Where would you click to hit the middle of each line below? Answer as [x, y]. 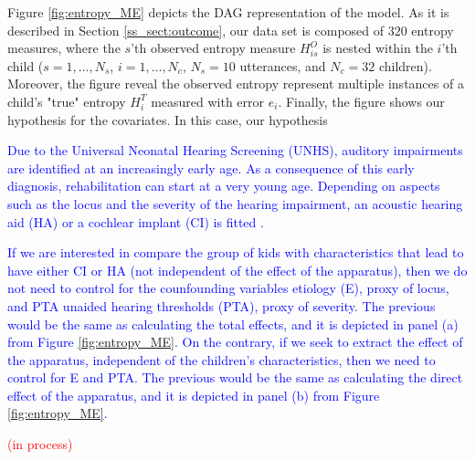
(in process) [40, 444]
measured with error [208, 101]
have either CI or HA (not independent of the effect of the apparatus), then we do [237, 270]
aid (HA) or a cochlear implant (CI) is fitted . [136, 221]
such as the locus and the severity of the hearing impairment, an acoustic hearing [235, 203]
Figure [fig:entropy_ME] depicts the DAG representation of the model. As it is [228, 12]
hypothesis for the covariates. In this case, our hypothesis [168, 119]
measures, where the [64, 48]
